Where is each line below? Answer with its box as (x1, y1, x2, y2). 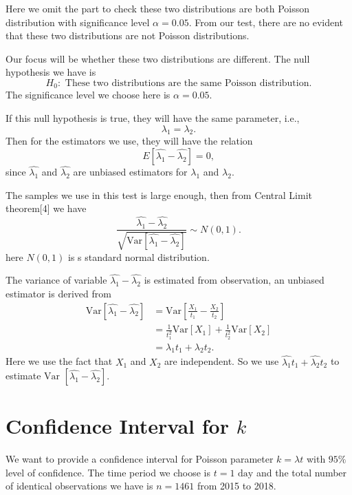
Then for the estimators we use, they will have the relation (5, 134, 253, 148)
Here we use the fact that (5, 354, 113, 368)
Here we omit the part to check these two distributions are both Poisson (5, 1, 310, 15)
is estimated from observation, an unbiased (144, 273, 324, 287)
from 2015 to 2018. (197, 478, 276, 493)
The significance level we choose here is (5, 87, 170, 102)
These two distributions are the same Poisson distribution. (65, 78, 312, 88)
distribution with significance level (5, 14, 150, 29)
